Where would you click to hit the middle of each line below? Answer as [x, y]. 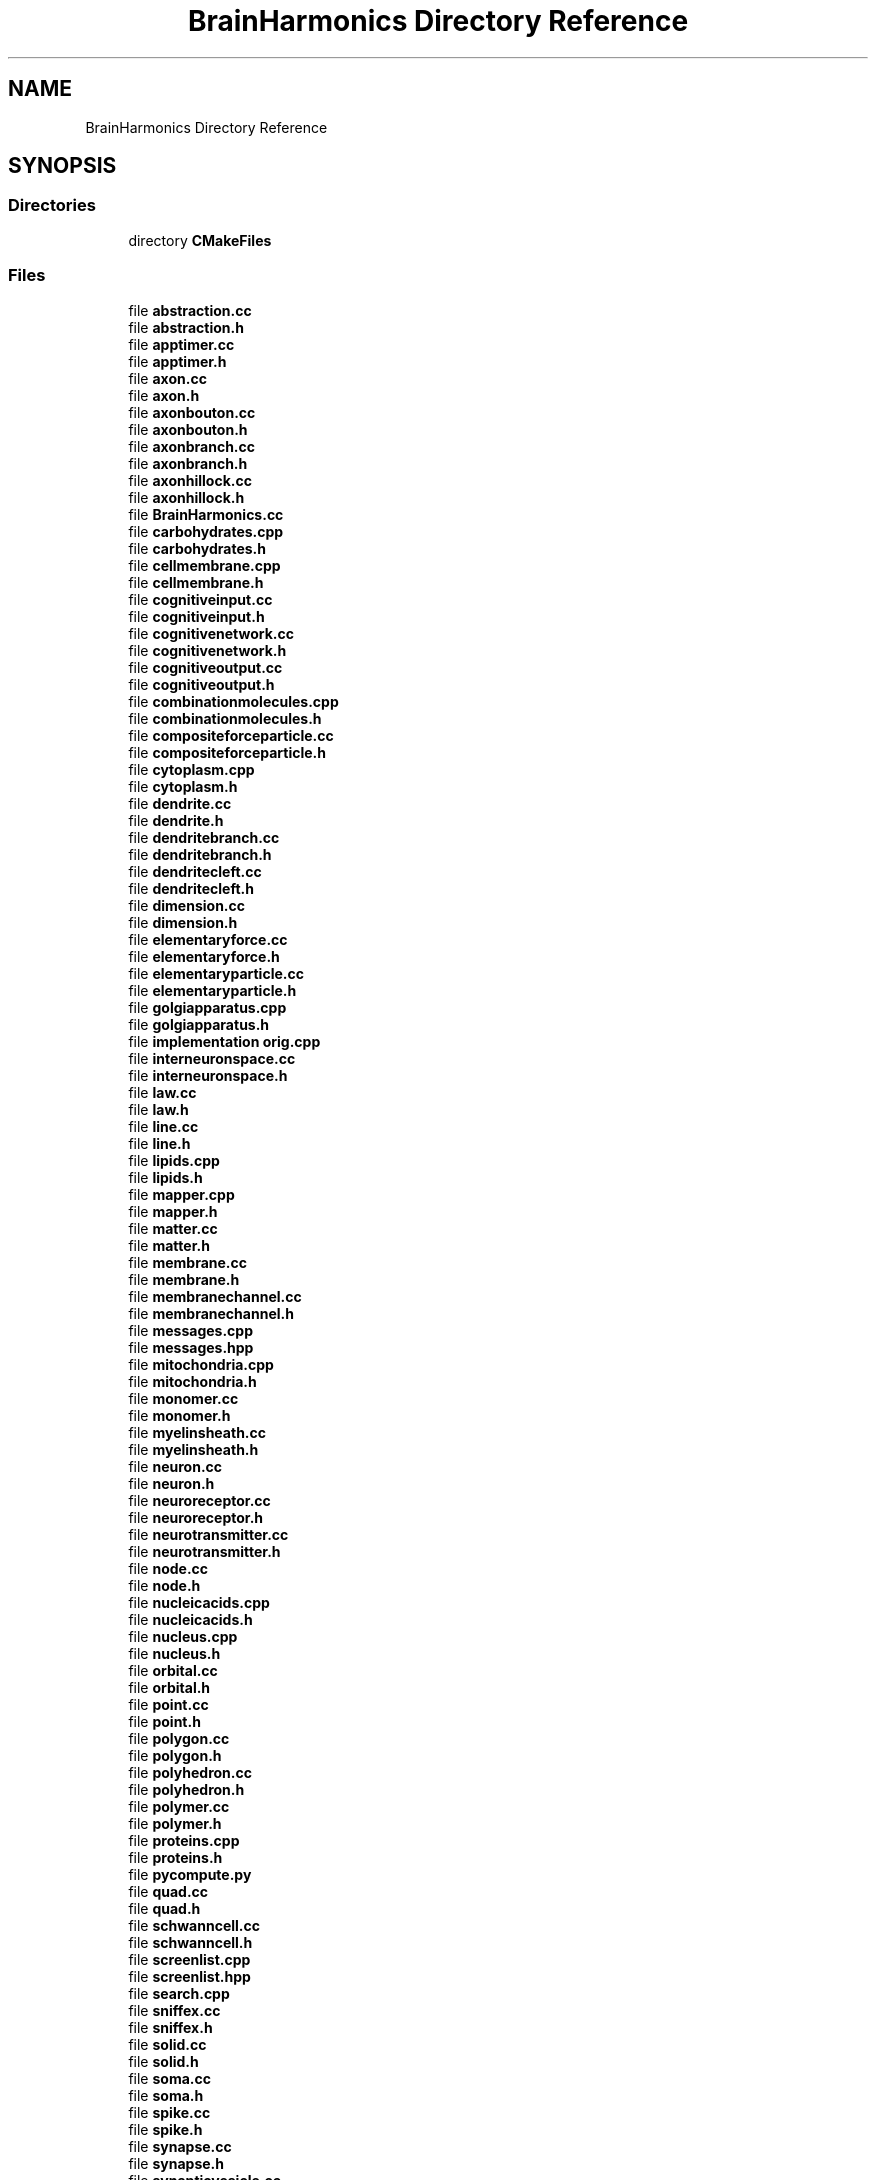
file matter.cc [173, 1228]
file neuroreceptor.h [196, 1517]
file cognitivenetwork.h [207, 650]
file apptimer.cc [181, 344]
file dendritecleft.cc [195, 871]
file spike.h [165, 2129]
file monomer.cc [183, 1398]
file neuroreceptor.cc [199, 1500]
